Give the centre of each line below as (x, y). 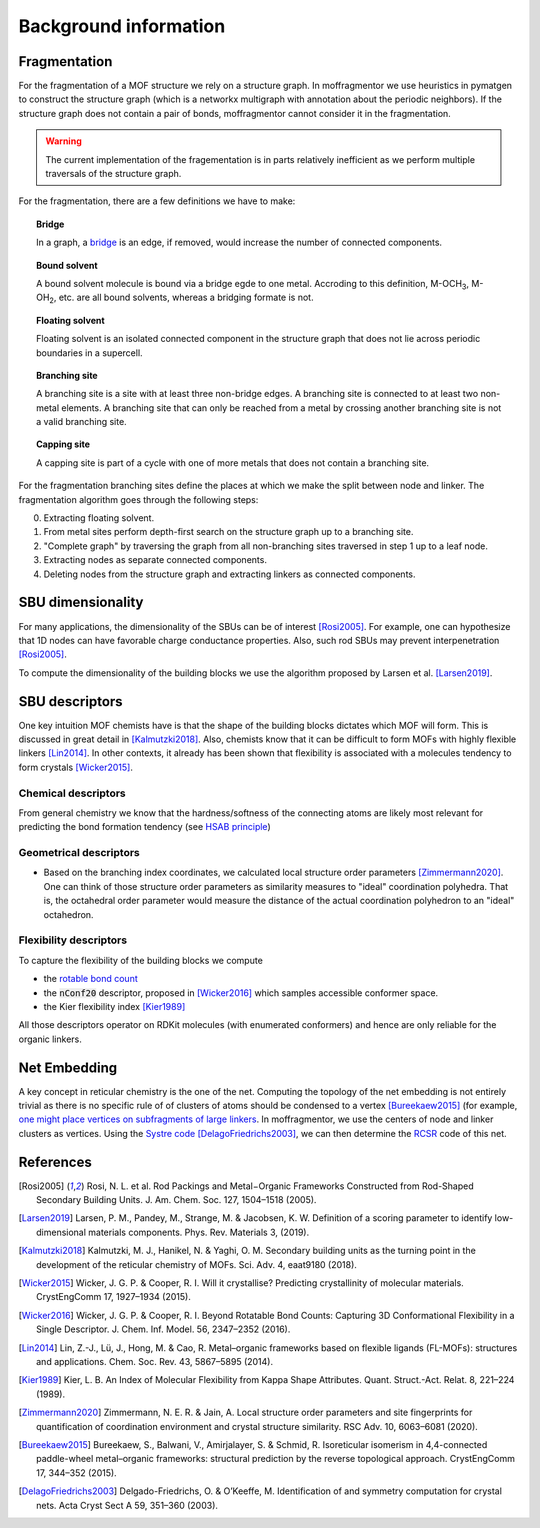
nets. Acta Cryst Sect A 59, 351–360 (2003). (127, 1505)
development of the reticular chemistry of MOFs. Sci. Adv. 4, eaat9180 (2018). (196, 1264)
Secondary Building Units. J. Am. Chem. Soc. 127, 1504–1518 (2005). (176, 1200)
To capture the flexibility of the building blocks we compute (141, 960)
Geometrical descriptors (79, 853)
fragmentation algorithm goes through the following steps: (138, 499)
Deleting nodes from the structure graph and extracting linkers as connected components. (229, 574)
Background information (122, 26)
